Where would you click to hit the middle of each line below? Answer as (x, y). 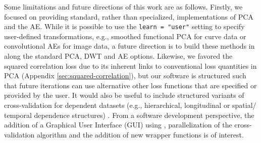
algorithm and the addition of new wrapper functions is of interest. (140, 134)
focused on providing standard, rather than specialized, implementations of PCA (129, 16)
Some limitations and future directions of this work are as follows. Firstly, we (123, 7)
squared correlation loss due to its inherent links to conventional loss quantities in (130, 65)
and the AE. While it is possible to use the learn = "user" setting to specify (124, 26)
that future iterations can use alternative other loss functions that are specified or (130, 85)
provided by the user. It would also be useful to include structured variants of (124, 95)
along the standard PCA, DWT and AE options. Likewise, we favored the (118, 56)
